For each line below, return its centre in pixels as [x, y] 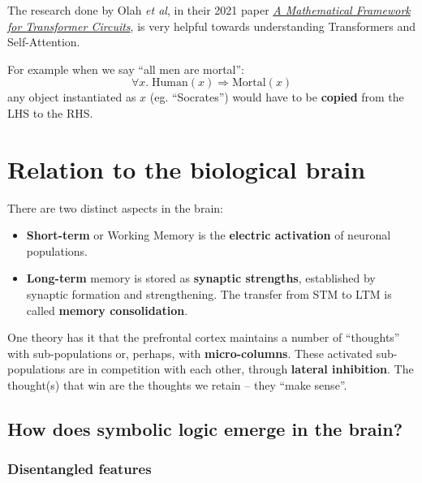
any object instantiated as [72, 97]
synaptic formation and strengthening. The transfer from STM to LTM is [209, 294]
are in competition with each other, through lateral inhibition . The [241, 369]
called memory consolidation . [107, 310]
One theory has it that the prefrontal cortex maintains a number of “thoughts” [204, 337]
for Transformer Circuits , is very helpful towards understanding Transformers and [212, 26]
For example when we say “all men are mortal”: [126, 69]
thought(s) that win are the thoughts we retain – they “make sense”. [177, 385]
